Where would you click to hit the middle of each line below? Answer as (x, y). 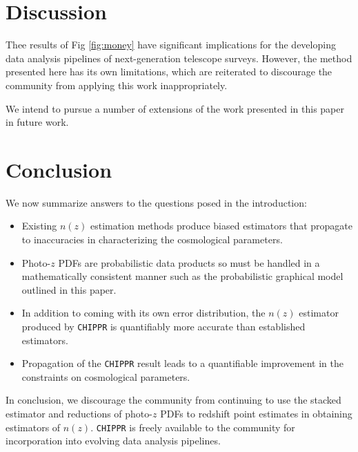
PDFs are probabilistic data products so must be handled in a (189, 262)
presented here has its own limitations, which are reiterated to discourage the (169, 72)
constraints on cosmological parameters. (106, 376)
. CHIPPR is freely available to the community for (193, 427)
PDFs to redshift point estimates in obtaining (256, 414)
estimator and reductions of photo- (79, 414)
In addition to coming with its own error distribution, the (143, 313)
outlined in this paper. (69, 289)
